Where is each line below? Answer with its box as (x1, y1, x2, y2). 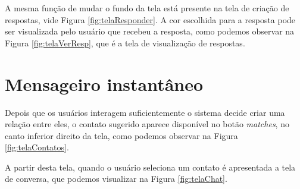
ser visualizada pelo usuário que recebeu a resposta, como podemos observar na (5, 25, 295, 37)
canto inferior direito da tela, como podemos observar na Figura (5, 129, 238, 141)
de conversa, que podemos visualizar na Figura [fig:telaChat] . (5, 172, 227, 185)
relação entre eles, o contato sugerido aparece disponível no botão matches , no (5, 118, 289, 130)
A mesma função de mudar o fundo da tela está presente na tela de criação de (5, 2, 289, 14)
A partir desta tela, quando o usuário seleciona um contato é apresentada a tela (5, 160, 296, 173)
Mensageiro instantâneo (5, 71, 204, 96)
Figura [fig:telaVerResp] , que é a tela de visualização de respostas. (5, 36, 245, 49)
